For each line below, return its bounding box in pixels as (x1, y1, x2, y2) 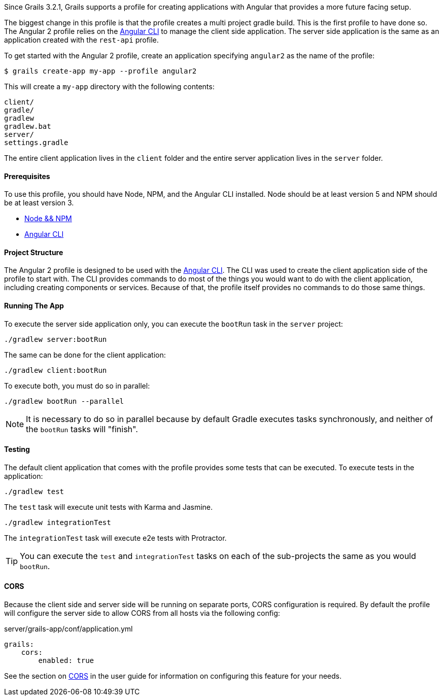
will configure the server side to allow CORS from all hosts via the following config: (4, 609, 280, 618)
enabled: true (38, 656, 94, 665)
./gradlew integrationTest (4, 518, 111, 527)
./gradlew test (4, 487, 64, 496)
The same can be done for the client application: (4, 350, 166, 359)
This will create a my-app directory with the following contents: (4, 82, 215, 91)
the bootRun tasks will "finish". (26, 424, 138, 434)
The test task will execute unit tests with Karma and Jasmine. (4, 502, 213, 511)
